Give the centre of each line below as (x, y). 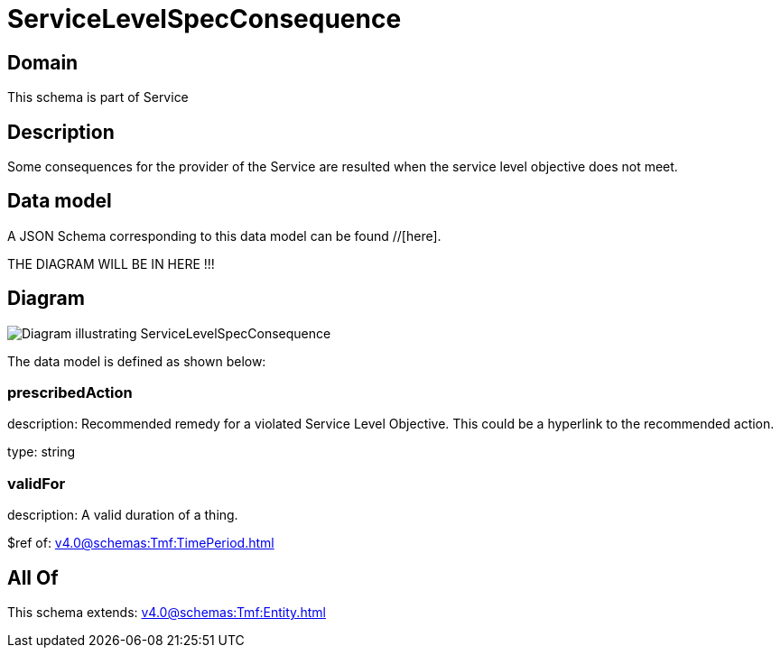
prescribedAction (70, 393)
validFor (37, 483)
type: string (42, 452)
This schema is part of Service (98, 97)
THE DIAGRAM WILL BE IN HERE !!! (111, 263)
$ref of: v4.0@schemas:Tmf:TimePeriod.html (141, 543)
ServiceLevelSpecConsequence (205, 19)
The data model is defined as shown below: (137, 361)
